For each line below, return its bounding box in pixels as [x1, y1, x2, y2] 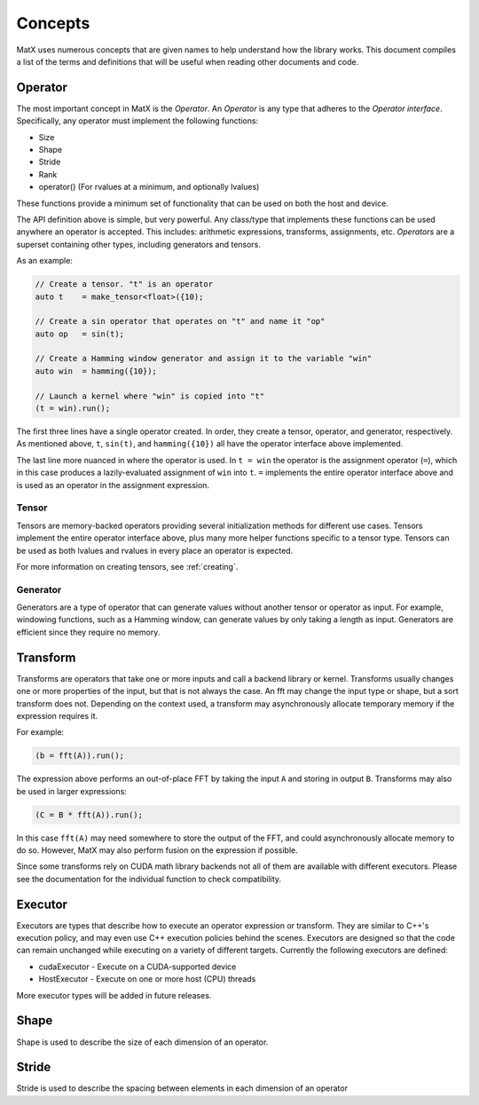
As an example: [16, 256, 73, 266]
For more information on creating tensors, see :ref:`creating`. [16, 561, 239, 572]
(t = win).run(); [35, 404, 111, 414]
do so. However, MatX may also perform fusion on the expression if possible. [16, 845, 299, 856]
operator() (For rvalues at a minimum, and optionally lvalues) [38, 182, 260, 193]
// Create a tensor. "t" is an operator [35, 280, 213, 289]
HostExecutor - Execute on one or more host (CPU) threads [38, 974, 256, 984]
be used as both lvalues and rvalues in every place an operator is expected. [16, 545, 294, 556]
